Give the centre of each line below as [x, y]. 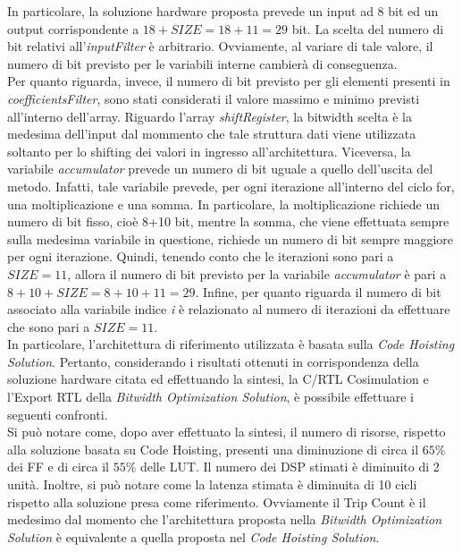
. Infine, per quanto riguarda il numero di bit [318, 291]
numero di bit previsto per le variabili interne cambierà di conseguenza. [202, 63]
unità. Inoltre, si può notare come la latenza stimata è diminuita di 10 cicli [212, 484]
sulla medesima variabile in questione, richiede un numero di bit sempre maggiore [231, 238]
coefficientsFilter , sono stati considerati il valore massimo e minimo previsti [214, 98]
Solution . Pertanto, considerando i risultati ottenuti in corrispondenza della [213, 361]
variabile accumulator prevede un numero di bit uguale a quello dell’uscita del [220, 169]
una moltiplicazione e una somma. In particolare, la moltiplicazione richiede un [223, 204]
